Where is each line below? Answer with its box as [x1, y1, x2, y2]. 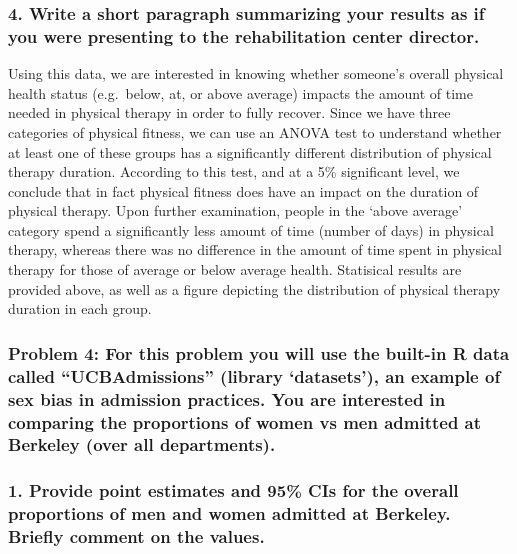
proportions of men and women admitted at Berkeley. [8, 501, 451, 526]
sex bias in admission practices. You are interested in [8, 386, 446, 411]
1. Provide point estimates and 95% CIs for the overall [8, 478, 459, 503]
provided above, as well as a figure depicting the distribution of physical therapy [8, 278, 501, 299]
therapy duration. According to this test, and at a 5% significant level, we [8, 161, 460, 182]
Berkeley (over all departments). [8, 432, 276, 457]
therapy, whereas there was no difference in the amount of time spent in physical [8, 239, 502, 260]
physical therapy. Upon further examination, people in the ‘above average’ [8, 200, 463, 221]
